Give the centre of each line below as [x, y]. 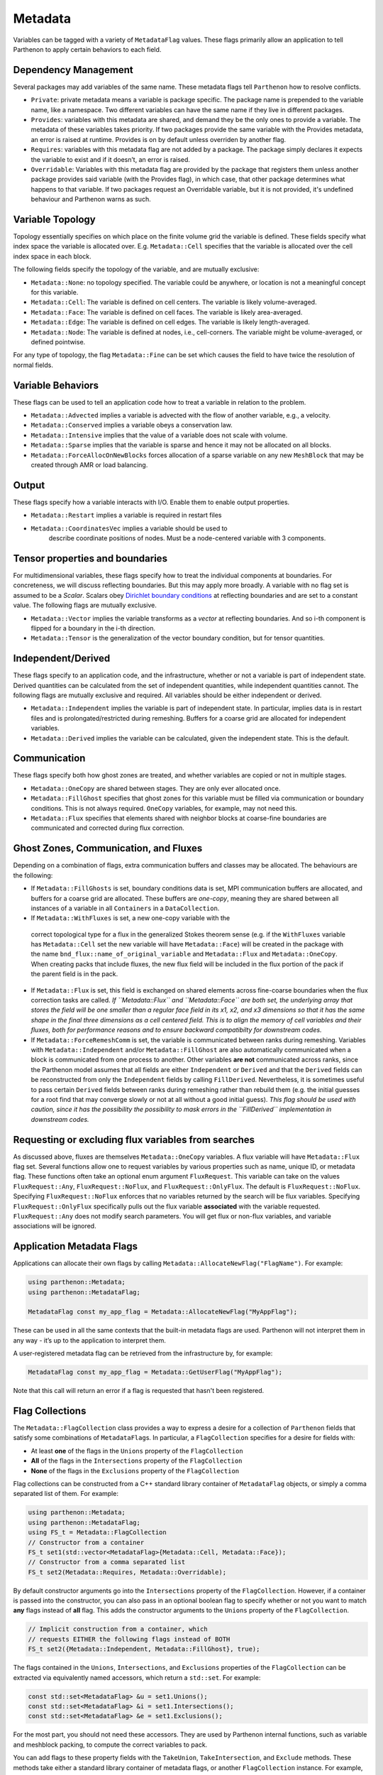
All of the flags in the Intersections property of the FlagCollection [137, 1461]
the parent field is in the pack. [74, 974]
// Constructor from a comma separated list [107, 1562]
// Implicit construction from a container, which [118, 1629]
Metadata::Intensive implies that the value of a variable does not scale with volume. [159, 435]
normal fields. [33, 365]
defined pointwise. [58, 342]
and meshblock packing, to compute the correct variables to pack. [110, 1744]
